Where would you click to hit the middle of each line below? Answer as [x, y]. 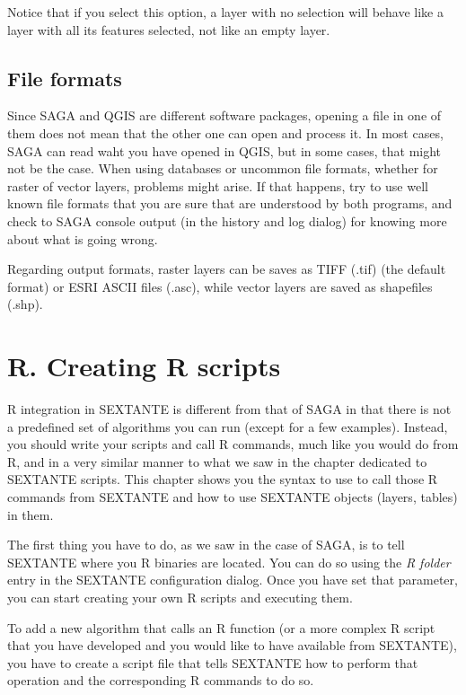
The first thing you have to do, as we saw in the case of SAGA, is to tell [206, 545]
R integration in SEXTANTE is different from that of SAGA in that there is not [229, 409]
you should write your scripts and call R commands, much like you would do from [233, 444]
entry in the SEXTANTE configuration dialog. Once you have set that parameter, [233, 580]
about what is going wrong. [83, 238]
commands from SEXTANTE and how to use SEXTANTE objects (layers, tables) [233, 497]
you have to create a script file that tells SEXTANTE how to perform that [213, 662]
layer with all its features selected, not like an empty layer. [169, 29]
